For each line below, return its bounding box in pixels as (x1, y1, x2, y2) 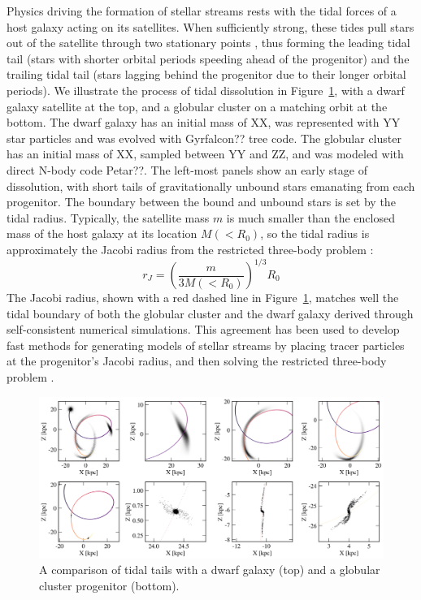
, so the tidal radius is (260, 225, 370, 242)
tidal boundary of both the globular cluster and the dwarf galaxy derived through (7, 304, 414, 322)
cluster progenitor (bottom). (39, 576, 180, 594)
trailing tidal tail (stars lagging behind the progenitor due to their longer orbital (7, 66, 406, 83)
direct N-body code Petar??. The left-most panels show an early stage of (7, 161, 367, 178)
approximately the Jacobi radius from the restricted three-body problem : (7, 240, 374, 257)
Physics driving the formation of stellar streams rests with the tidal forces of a (7, 2, 397, 19)
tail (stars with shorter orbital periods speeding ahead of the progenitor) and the (7, 50, 410, 67)
